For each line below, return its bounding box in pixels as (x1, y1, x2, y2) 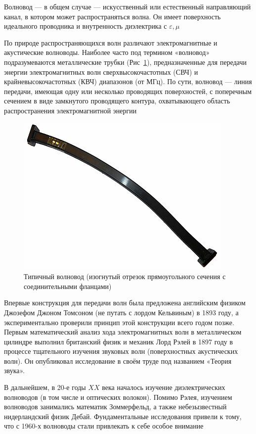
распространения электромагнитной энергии (4, 105, 137, 115)
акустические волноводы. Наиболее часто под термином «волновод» (4, 47, 210, 57)
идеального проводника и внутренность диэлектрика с (4, 21, 167, 31)
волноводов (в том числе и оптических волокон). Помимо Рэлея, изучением (4, 391, 232, 402)
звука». (4, 365, 25, 376)
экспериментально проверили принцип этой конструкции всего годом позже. (4, 317, 234, 327)
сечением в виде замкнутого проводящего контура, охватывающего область (4, 96, 230, 106)
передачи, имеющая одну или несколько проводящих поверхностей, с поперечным (4, 86, 252, 96)
